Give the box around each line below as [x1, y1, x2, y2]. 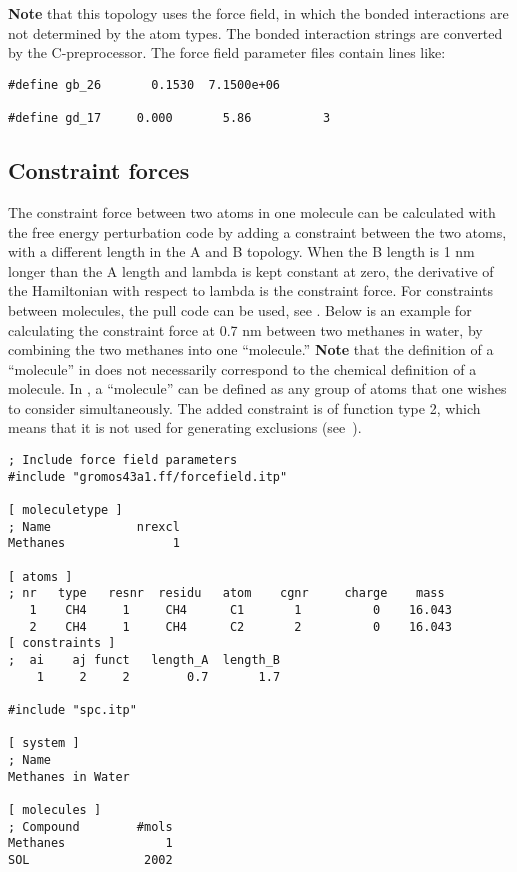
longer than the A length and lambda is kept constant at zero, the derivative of [8, 260, 494, 281]
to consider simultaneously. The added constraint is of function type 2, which [8, 397, 481, 418]
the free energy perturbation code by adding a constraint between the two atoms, [8, 221, 507, 242]
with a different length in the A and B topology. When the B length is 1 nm [8, 241, 475, 262]
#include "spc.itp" [8, 702, 137, 717]
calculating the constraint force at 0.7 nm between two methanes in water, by [8, 319, 483, 340]
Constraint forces [8, 155, 190, 186]
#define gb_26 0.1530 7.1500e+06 [8, 77, 281, 92]
